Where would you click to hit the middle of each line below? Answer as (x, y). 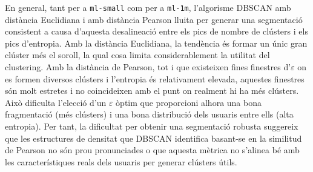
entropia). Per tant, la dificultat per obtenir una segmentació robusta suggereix (152, 126)
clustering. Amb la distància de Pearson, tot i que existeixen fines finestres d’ (148, 67)
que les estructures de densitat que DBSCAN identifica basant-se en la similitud (153, 138)
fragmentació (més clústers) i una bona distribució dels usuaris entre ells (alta (149, 114)
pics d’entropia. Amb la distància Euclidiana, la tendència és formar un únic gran (156, 43)
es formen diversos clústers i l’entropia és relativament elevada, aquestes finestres (155, 78)
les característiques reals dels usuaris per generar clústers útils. (121, 161)
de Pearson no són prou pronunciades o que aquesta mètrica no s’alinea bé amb (152, 150)
